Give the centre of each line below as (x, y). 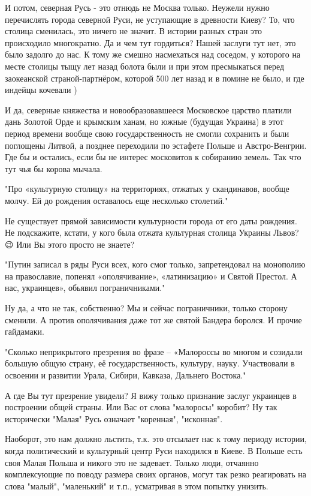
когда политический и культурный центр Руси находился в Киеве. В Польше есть (154, 450)
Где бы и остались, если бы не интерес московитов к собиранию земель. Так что (153, 157)
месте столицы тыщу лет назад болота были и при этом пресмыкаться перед (145, 66)
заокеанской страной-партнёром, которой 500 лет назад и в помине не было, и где (155, 78)
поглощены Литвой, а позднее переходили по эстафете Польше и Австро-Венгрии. (156, 145)
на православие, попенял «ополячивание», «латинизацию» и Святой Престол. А (151, 276)
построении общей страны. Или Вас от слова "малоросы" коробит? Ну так (141, 407)
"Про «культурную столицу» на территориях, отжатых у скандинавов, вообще (147, 189)
